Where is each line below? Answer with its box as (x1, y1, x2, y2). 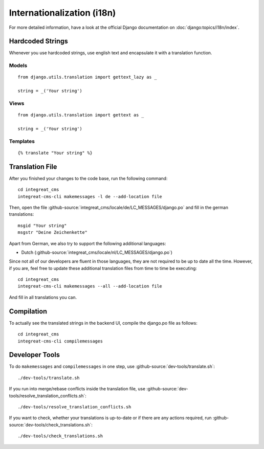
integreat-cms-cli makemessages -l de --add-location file (18, 194, 162, 199)
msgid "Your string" (18, 223, 67, 228)
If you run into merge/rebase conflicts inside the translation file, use (9, 386, 146, 392)
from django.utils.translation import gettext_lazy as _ (18, 74, 157, 80)
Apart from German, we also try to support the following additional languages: (9, 240, 166, 247)
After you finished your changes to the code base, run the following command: (9, 175, 168, 181)
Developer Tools (9, 351, 60, 359)
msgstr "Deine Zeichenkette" (18, 230, 88, 235)
